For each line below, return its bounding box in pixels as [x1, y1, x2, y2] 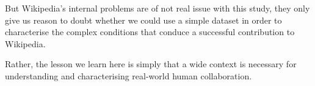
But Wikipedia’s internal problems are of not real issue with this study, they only [5, 2, 310, 14]
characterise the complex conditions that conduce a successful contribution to [5, 25, 295, 38]
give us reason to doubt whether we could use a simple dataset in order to [5, 13, 282, 26]
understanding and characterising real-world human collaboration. [5, 69, 252, 82]
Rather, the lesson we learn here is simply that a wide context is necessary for [5, 58, 297, 70]
